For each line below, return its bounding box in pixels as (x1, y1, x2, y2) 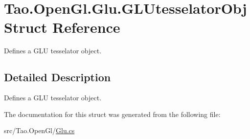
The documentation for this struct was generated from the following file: (4, 109, 221, 119)
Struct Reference (4, 17, 120, 37)
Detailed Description (4, 69, 111, 85)
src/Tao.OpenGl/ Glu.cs (4, 125, 75, 136)
